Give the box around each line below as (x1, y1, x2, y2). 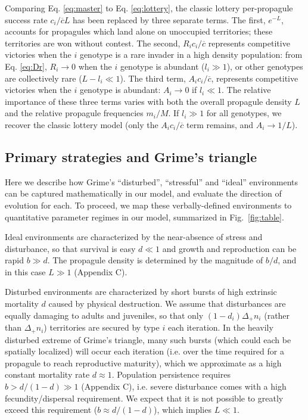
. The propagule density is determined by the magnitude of (47, 254, 263, 266)
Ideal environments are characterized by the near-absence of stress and (5, 231, 263, 243)
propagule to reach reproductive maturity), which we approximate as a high (5, 356, 282, 369)
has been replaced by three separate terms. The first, (72, 13, 266, 26)
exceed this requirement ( (5, 403, 98, 416)
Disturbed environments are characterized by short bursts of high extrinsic (5, 285, 277, 298)
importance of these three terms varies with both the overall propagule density (5, 95, 292, 107)
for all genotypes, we (206, 107, 282, 119)
